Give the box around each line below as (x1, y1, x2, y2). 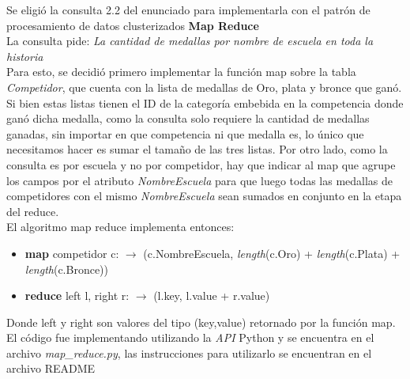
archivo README (6, 360, 96, 377)
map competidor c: (24, 244, 119, 261)
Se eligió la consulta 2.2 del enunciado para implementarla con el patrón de (6, 2, 371, 17)
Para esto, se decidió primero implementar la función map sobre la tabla (6, 63, 356, 80)
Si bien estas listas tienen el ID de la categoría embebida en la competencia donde (6, 94, 404, 111)
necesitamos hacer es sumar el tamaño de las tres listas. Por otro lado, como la (6, 141, 388, 157)
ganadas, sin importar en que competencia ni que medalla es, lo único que (6, 125, 364, 142)
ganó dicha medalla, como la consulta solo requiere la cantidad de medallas (6, 110, 370, 127)
